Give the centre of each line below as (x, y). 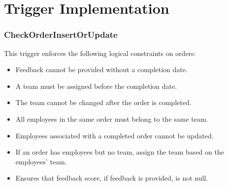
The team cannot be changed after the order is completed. (103, 102)
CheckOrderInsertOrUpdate (61, 35)
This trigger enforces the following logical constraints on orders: (100, 53)
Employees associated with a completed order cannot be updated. (114, 135)
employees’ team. (41, 161)
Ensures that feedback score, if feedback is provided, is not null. (112, 178)
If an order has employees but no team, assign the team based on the (120, 152)
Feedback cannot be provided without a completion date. (101, 69)
